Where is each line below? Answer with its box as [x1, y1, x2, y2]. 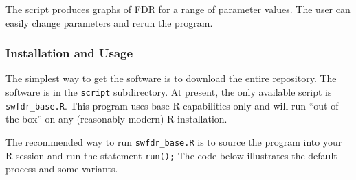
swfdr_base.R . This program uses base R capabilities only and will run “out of [5, 98, 339, 112]
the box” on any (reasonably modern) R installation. [5, 112, 227, 126]
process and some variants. [5, 162, 118, 176]
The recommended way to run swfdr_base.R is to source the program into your [5, 134, 342, 149]
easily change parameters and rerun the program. [5, 15, 213, 29]
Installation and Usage [5, 44, 133, 62]
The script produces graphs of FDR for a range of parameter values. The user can [5, 2, 351, 16]
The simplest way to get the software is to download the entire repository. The [5, 71, 337, 86]
